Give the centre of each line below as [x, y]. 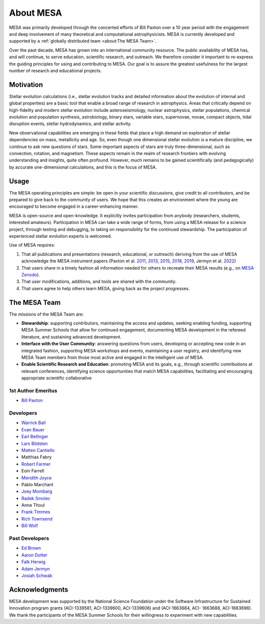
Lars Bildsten [35, 443]
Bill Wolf [30, 526]
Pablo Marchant [37, 484]
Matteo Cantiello [38, 450]
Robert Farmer [36, 464]
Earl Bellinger [35, 437]
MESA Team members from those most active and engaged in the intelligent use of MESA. [112, 357]
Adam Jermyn [36, 569]
